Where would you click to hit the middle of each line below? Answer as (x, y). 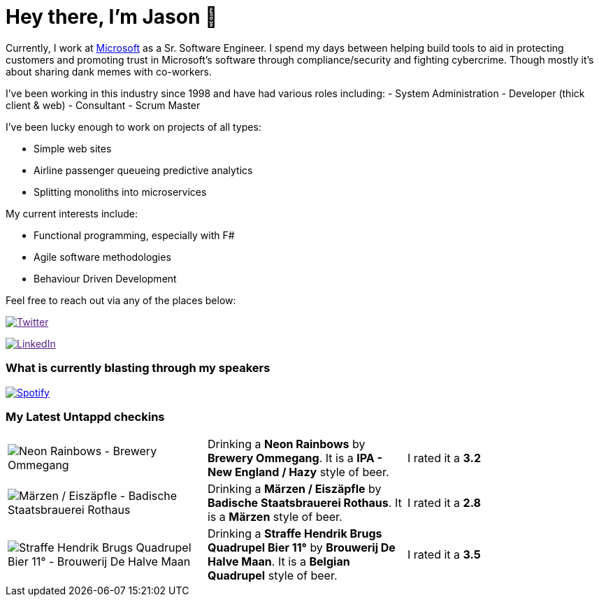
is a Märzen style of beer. (275, 517)
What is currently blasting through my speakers (138, 368)
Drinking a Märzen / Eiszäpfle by (294, 489)
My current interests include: (72, 213)
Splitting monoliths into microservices (120, 192)
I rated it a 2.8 (444, 503)
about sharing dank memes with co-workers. (109, 71)
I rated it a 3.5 (444, 555)
